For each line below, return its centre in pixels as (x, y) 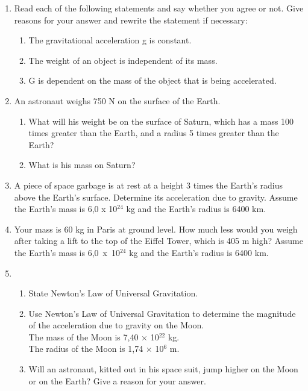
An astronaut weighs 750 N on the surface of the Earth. (117, 100)
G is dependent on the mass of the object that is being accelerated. (152, 80)
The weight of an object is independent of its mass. (123, 60)
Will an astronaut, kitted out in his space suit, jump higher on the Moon (163, 369)
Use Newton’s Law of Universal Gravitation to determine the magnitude (162, 313)
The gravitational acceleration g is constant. (110, 40)
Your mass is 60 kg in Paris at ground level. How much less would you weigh (156, 229)
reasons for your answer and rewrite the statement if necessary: (131, 20)
